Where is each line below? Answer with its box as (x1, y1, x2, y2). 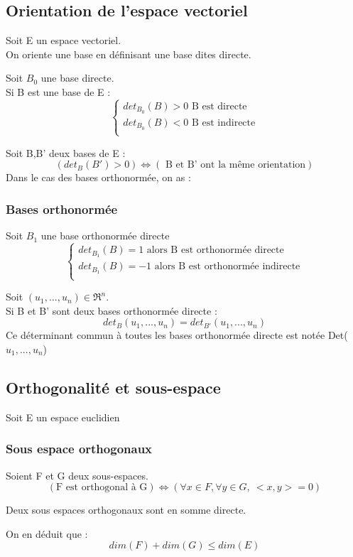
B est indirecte (191, 117, 256, 128)
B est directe (191, 101, 247, 112)
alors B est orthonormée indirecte (154, 261, 300, 272)
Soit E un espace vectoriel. (6, 33, 121, 48)
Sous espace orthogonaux (6, 440, 153, 458)
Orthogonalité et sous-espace (6, 376, 221, 398)
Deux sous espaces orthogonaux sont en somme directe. (6, 502, 246, 517)
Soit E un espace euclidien (6, 409, 120, 424)
